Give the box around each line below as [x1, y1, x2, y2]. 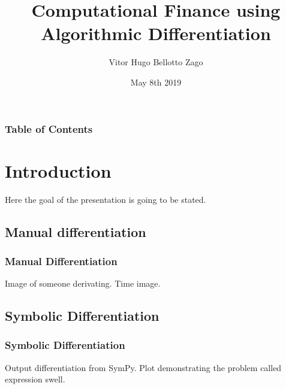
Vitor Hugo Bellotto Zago [109, 56, 203, 68]
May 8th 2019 [130, 75, 182, 88]
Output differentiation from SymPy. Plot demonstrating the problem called [5, 361, 282, 373]
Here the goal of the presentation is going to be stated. [5, 193, 206, 205]
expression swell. [5, 373, 65, 385]
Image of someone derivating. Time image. [5, 277, 161, 290]
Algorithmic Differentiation [41, 21, 271, 45]
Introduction [5, 158, 112, 183]
